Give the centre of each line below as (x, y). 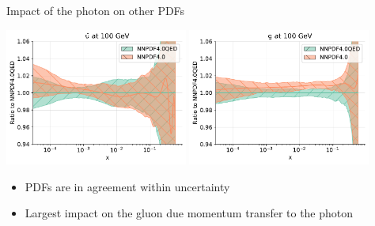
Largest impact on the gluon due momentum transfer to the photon (189, 213)
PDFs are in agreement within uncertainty (127, 186)
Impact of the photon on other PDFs (96, 10)
